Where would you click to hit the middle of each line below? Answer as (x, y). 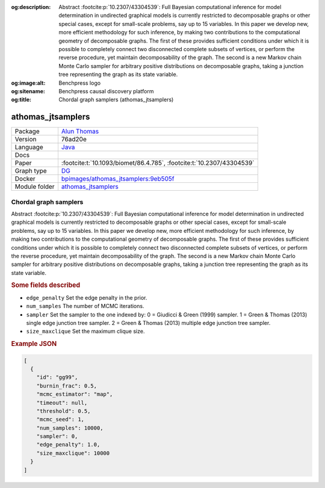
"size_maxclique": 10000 (73, 453)
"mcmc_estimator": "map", (75, 394)
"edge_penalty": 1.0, (68, 445)
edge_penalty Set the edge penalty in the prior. (87, 297)
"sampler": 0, (57, 437)
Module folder (35, 187)
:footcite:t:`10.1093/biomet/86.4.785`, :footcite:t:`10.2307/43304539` (158, 163)
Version (26, 140)
